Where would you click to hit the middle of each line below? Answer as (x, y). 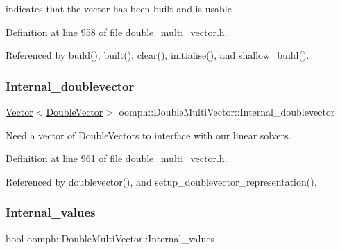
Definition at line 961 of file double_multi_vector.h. (117, 158)
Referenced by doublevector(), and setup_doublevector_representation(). (161, 181)
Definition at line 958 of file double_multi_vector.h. (117, 32)
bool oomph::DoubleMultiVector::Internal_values (110, 238)
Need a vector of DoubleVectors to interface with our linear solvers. (148, 135)
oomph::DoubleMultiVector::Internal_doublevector (227, 111)
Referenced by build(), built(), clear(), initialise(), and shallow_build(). (158, 55)
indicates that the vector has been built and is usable (119, 8)
